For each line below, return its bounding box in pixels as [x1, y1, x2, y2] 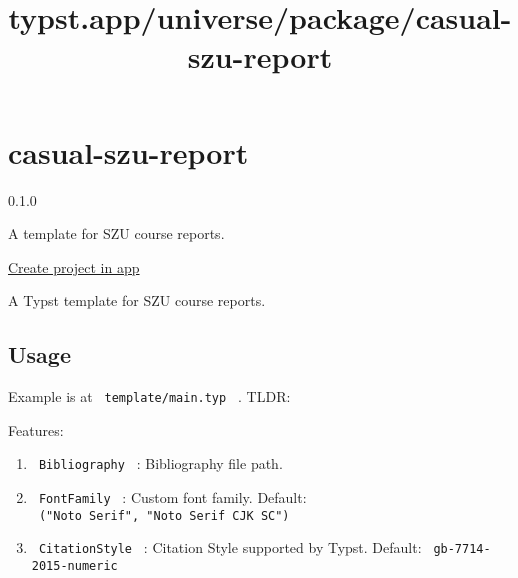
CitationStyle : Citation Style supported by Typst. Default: [38, 537, 422, 558]
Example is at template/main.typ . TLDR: [8, 386, 291, 407]
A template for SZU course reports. [8, 223, 225, 244]
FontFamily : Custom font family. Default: [38, 486, 307, 507]
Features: [8, 419, 64, 440]
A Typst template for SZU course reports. [8, 290, 266, 311]
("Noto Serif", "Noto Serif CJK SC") [38, 508, 290, 523]
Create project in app [8, 256, 140, 277]
